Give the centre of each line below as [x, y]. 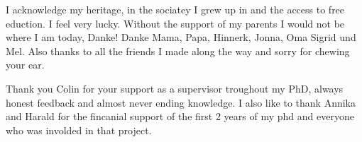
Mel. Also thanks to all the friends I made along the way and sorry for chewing [178, 51]
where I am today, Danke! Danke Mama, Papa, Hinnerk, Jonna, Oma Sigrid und [181, 37]
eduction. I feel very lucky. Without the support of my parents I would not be [175, 23]
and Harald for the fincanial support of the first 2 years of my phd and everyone [180, 116]
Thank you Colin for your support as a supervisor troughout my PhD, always [175, 88]
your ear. [25, 65]
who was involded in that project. [79, 130]
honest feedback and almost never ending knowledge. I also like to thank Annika [181, 102]
